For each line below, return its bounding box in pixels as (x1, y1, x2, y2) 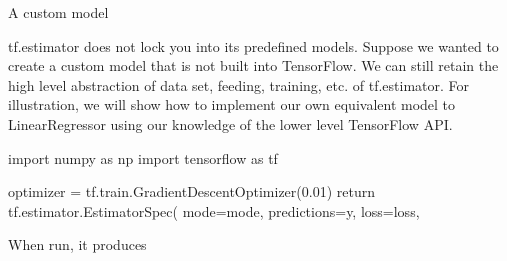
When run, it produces (8, 234, 147, 255)
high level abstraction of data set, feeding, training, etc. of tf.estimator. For (8, 74, 470, 95)
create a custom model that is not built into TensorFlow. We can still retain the (8, 55, 499, 76)
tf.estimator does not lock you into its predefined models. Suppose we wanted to (8, 35, 499, 56)
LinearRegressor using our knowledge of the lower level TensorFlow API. (8, 113, 453, 134)
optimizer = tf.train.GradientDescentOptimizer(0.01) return (8, 181, 375, 202)
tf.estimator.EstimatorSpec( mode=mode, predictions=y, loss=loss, (8, 200, 420, 221)
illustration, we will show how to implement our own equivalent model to (8, 94, 456, 115)
